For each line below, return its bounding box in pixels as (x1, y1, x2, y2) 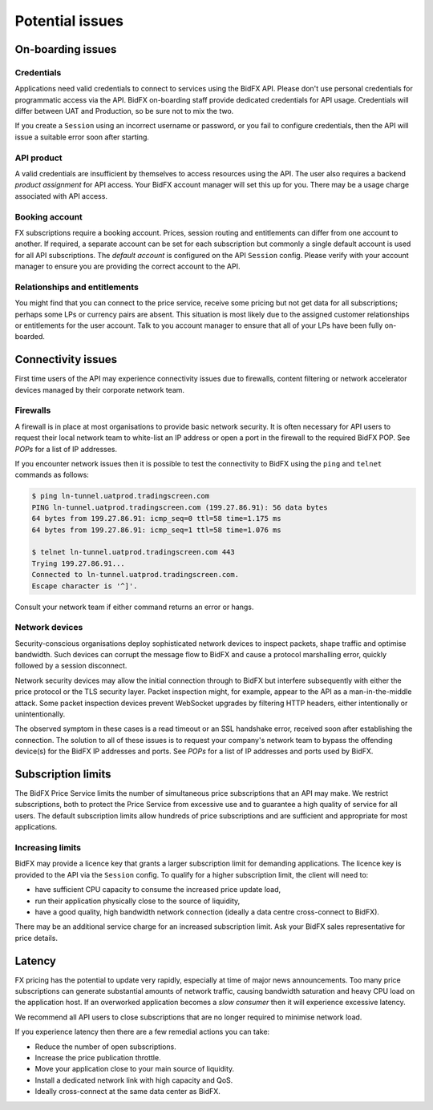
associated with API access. (14, 191, 108, 200)
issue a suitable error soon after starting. (14, 132, 150, 142)
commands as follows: (14, 470, 90, 480)
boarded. (14, 332, 46, 341)
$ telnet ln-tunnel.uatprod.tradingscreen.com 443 (31, 547, 236, 557)
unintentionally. (14, 709, 66, 719)
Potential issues (14, 12, 124, 30)
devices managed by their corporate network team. (14, 385, 184, 394)
